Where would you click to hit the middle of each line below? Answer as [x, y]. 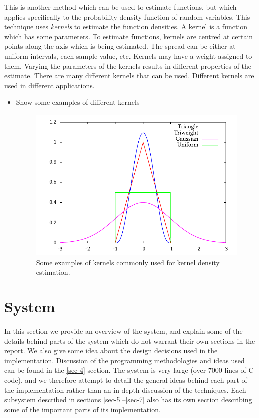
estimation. [53, 272]
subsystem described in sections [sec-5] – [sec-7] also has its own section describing [128, 400]
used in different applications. [49, 85]
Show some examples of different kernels [78, 102]
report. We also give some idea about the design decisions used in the [111, 350]
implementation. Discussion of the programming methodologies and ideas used [124, 360]
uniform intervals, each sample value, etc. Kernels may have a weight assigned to [128, 56]
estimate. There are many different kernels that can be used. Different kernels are [129, 76]
